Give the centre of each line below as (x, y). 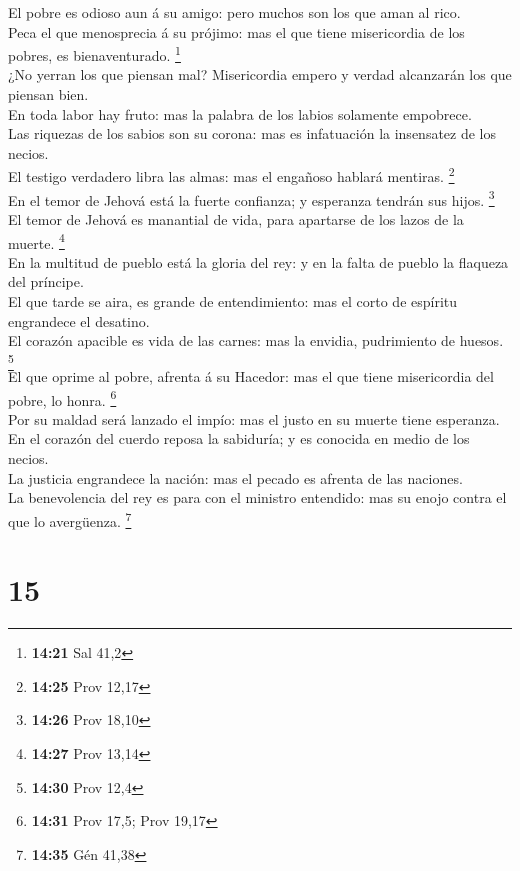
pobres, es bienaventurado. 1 (94, 53)
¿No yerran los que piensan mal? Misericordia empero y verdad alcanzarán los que (260, 74)
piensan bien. (48, 94)
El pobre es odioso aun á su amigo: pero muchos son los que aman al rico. (234, 12)
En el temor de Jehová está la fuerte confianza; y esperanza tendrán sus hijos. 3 (251, 198)
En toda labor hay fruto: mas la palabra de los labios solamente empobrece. (240, 113)
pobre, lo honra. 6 (62, 398)
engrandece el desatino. (79, 320)
